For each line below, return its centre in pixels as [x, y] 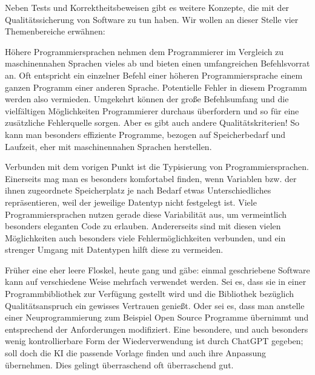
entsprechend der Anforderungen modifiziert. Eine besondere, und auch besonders [157, 329]
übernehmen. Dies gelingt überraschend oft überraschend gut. [119, 364]
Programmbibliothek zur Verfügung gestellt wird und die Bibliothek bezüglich [150, 294]
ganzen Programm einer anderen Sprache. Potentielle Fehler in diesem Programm [156, 87]
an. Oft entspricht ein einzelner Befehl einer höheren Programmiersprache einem [154, 75]
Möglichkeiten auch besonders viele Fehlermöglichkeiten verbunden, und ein [145, 237]
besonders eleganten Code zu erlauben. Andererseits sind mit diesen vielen [143, 226]
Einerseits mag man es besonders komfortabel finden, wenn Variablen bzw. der [151, 178]
